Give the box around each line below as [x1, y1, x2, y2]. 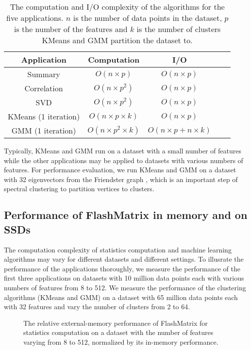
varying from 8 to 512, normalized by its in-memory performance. [23, 336, 218, 347]
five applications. [6, 12, 64, 23]
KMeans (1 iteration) [8, 111, 80, 122]
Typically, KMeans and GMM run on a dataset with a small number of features [4, 146, 241, 155]
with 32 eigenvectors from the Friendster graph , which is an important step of [4, 174, 238, 184]
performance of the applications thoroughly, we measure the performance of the [4, 263, 240, 273]
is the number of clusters [136, 23, 221, 34]
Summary [27, 68, 60, 80]
